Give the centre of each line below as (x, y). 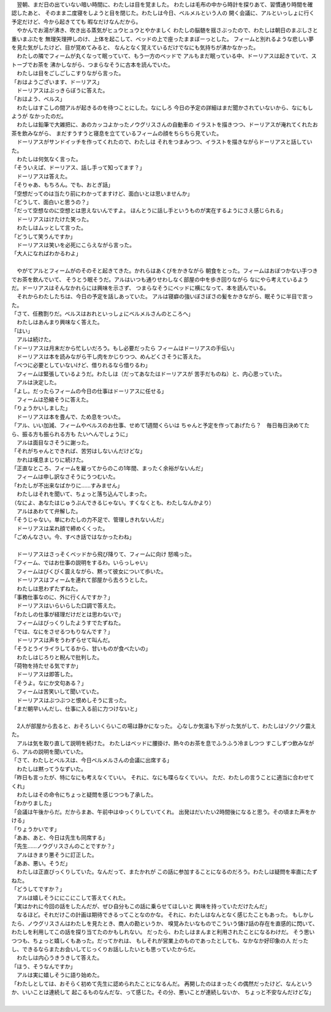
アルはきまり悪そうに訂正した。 (57, 855)
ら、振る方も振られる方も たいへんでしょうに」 (71, 434)
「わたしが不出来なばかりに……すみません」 (67, 485)
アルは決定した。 (38, 382)
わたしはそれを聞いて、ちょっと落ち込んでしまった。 (83, 494)
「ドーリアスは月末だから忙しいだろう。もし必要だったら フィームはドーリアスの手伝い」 (124, 348)
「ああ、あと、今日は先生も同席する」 (60, 837)
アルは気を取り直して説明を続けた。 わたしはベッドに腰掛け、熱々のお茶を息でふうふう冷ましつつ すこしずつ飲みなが (165, 743)
